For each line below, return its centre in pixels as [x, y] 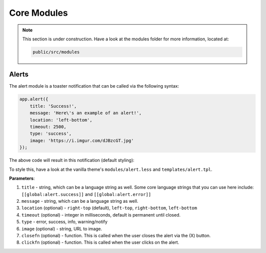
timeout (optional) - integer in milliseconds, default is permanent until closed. [101, 215]
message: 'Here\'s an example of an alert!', [86, 113]
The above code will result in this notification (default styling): [72, 160]
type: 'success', [51, 134]
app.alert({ [34, 99]
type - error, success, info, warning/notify [65, 222]
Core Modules [39, 13]
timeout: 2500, [48, 126]
